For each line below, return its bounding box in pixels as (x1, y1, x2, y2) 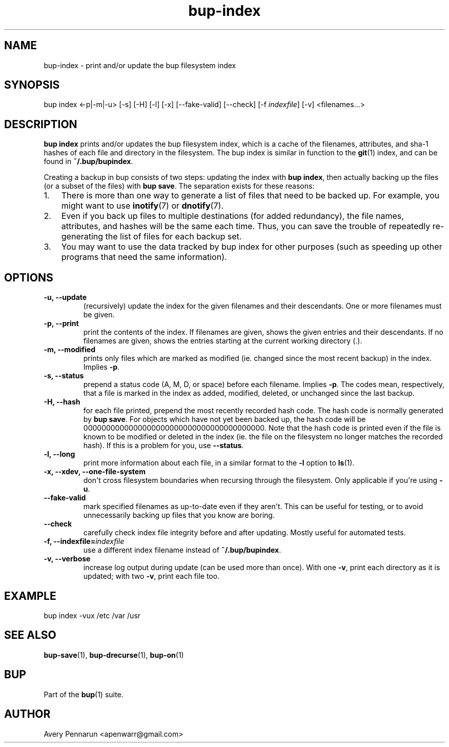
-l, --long (44, 450, 75, 459)
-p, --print (44, 319, 79, 328)
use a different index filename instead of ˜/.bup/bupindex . (83, 546, 281, 555)
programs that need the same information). (61, 252, 227, 263)
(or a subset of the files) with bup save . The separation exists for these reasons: (44, 181, 315, 191)
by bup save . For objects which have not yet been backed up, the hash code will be (83, 415, 366, 424)
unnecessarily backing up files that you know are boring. (83, 511, 275, 520)
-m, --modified (44, 345, 96, 354)
